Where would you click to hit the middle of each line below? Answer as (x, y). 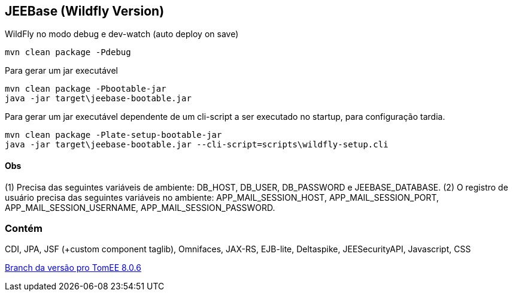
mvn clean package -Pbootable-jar (86, 89)
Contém (24, 229)
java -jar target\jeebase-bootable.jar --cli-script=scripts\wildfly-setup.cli (197, 145)
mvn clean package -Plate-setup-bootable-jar (113, 135)
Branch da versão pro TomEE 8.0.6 (73, 268)
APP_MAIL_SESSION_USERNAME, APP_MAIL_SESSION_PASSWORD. (140, 207)
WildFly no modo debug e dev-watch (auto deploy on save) (122, 34)
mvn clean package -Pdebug (68, 52)
